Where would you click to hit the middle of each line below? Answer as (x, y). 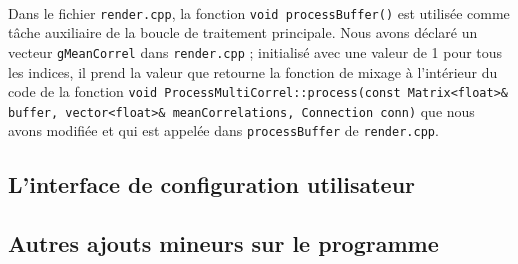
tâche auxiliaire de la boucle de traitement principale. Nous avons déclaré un (243, 32)
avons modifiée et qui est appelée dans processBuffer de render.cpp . (223, 130)
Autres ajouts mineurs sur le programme (223, 243)
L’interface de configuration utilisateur (212, 184)
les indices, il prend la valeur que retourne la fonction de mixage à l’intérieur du (253, 71)
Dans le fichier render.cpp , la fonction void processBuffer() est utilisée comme (259, 12)
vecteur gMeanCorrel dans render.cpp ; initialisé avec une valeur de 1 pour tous (255, 51)
